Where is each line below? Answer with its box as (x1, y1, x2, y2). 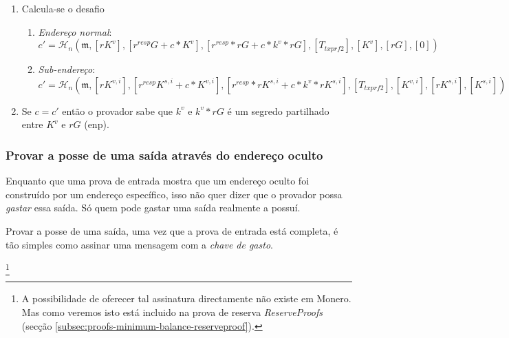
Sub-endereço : (38, 62, 96, 76)
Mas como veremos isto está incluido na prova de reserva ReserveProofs (21, 305, 323, 319)
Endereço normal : (38, 24, 112, 39)
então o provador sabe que (62, 103, 173, 118)
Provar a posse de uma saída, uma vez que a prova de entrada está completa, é (6, 223, 338, 237)
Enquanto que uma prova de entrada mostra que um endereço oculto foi (6, 173, 310, 188)
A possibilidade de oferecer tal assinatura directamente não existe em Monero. (21, 291, 351, 306)
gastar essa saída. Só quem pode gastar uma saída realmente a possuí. (6, 200, 301, 215)
